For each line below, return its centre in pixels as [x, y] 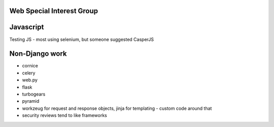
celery [29, 73]
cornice [30, 66]
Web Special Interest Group [54, 11]
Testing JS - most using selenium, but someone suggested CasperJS [82, 39]
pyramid [31, 101]
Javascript [27, 27]
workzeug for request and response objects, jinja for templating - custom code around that [117, 108]
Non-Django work [38, 54]
